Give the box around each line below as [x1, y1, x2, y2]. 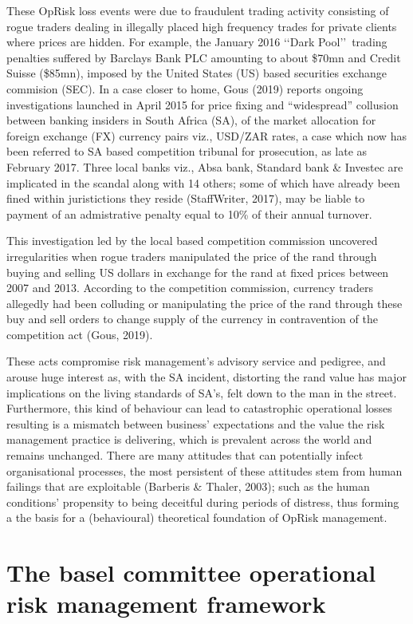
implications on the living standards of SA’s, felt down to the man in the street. [6, 384, 397, 401]
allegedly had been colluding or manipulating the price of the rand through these [6, 294, 403, 311]
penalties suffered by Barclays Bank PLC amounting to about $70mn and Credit [6, 49, 401, 65]
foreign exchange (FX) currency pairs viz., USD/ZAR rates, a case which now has [6, 127, 407, 144]
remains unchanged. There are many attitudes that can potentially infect [6, 447, 364, 464]
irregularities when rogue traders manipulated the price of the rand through [6, 247, 377, 264]
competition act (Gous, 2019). [6, 326, 153, 342]
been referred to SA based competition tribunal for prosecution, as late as [6, 143, 368, 160]
